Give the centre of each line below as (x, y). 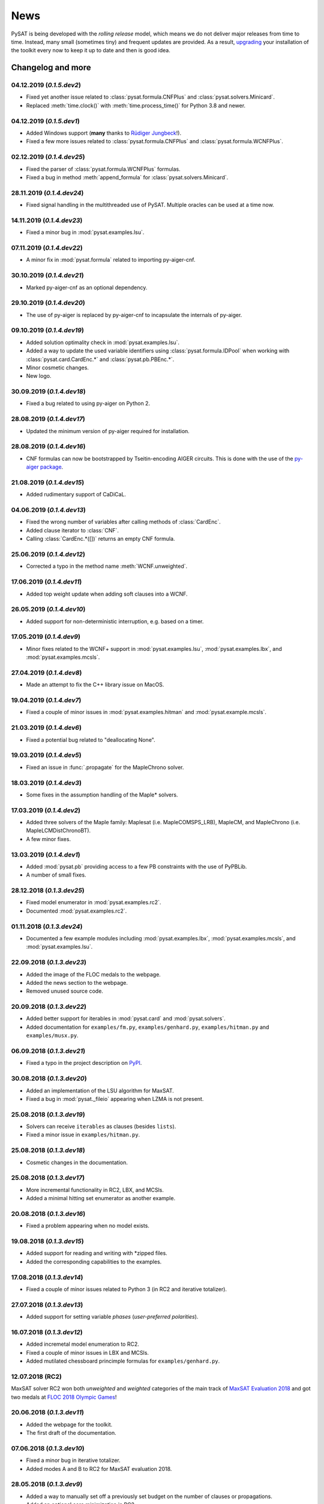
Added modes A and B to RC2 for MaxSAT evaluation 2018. (99, 1469)
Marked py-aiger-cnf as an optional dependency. (87, 287)
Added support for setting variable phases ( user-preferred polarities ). (112, 1317)
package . (52, 467)
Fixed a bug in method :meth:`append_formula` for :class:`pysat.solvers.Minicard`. (127, 177)
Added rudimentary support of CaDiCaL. (76, 495)
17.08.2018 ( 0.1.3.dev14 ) (47, 1277)
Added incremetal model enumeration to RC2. (82, 1344)
